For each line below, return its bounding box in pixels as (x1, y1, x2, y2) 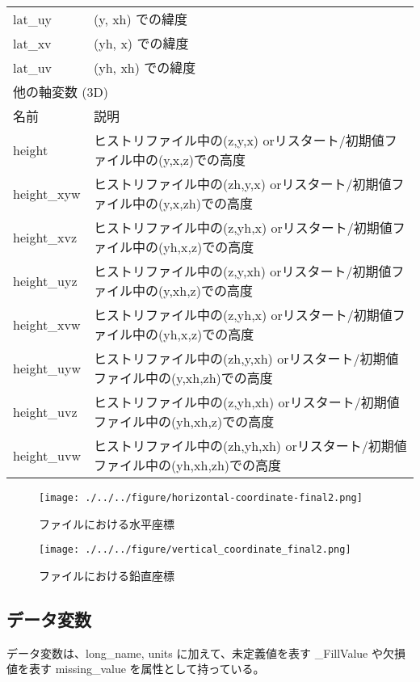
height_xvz (13, 227, 78, 246)
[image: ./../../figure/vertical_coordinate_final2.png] (39, 544, 351, 556)
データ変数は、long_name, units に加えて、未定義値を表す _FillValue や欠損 (6, 644, 405, 661)
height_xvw (13, 314, 81, 334)
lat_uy (13, 9, 52, 28)
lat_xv (13, 33, 52, 53)
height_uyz (13, 271, 78, 290)
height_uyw (13, 358, 82, 377)
